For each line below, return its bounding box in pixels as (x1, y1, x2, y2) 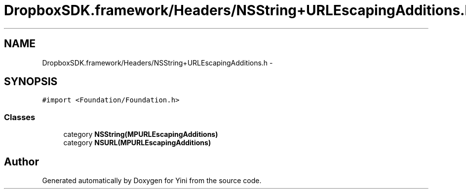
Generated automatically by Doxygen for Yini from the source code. (42, 176, 262, 185)
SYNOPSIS (4, 75, 58, 88)
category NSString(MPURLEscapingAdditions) (63, 130, 218, 139)
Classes (4, 112, 36, 122)
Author (4, 155, 39, 168)
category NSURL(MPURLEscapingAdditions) (63, 138, 211, 147)
